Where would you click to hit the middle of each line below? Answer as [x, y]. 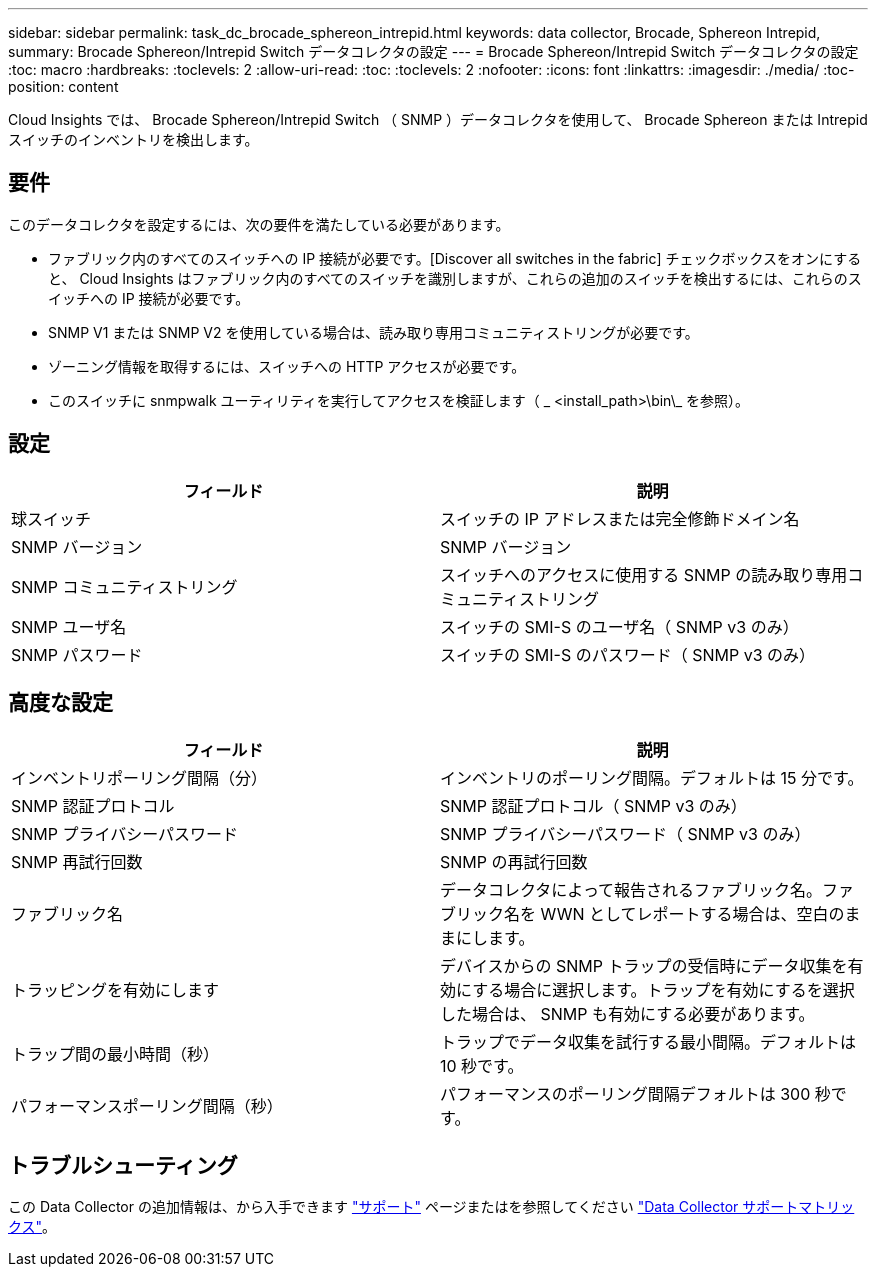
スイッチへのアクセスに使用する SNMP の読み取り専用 [644, 574]
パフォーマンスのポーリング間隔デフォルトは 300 [625, 1093]
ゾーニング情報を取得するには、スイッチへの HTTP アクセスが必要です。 [287, 366]
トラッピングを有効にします [115, 989]
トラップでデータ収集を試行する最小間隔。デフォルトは [648, 1041]
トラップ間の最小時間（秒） [115, 1053]
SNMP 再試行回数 [77, 861]
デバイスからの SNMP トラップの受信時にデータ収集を [644, 965]
